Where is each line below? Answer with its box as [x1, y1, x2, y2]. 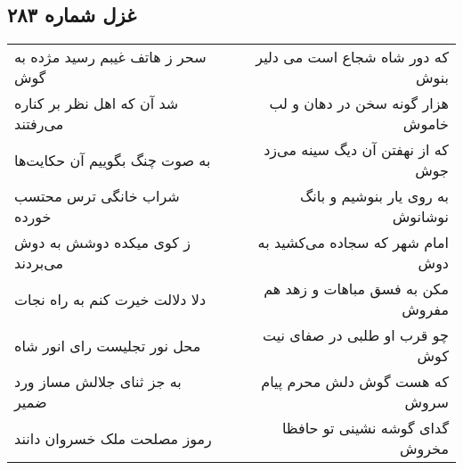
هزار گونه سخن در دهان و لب [269, 93, 449, 114]
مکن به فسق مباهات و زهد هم [264, 278, 449, 300]
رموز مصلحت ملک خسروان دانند [14, 427, 212, 449]
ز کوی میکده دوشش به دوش [14, 232, 191, 253]
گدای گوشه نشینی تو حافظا [281, 417, 449, 439]
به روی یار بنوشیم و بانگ [300, 186, 449, 207]
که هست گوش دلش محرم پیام [261, 371, 449, 392]
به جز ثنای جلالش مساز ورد [14, 371, 182, 392]
